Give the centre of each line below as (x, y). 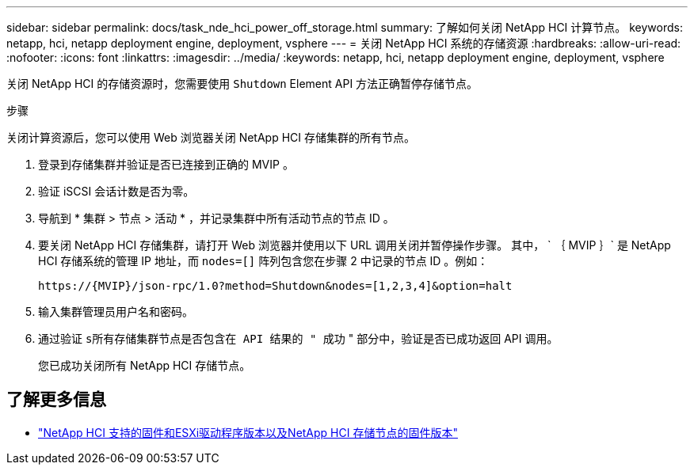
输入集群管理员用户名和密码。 (116, 311)
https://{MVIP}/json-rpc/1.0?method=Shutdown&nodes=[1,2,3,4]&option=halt (275, 286)
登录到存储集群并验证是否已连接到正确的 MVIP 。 (166, 164)
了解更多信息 (56, 400)
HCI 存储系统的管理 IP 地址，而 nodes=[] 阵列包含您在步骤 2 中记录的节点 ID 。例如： (263, 261)
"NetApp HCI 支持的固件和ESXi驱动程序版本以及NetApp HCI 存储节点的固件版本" (248, 432)
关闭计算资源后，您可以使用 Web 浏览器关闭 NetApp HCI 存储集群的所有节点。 (211, 137)
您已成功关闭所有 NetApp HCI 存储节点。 (145, 365)
